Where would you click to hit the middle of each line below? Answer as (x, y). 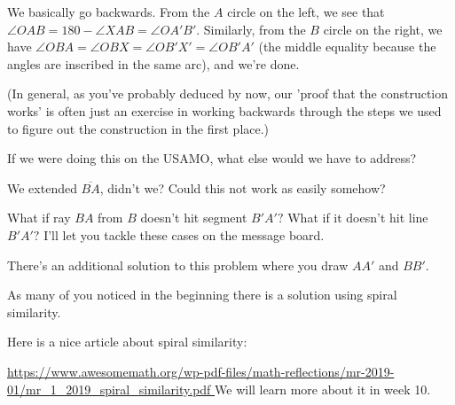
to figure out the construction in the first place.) (138, 128)
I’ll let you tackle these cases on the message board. (184, 234)
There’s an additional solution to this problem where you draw (178, 265)
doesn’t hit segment (194, 218)
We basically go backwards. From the (109, 12)
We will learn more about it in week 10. (323, 389)
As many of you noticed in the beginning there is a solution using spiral (202, 295)
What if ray (39, 218)
